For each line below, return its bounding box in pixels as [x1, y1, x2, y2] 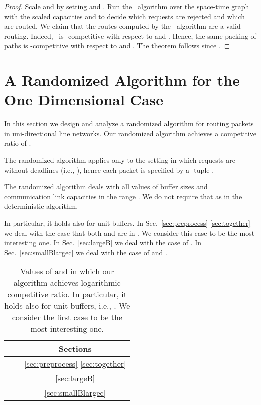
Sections [58, 343, 92, 355]
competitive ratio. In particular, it [7, 288, 127, 300]
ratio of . [4, 138, 31, 148]
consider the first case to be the [12, 311, 122, 323]
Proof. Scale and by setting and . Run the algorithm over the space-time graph [4, 1, 249, 11]
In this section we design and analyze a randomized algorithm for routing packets [4, 118, 254, 129]
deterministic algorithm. [4, 201, 78, 211]
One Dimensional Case [4, 89, 163, 110]
